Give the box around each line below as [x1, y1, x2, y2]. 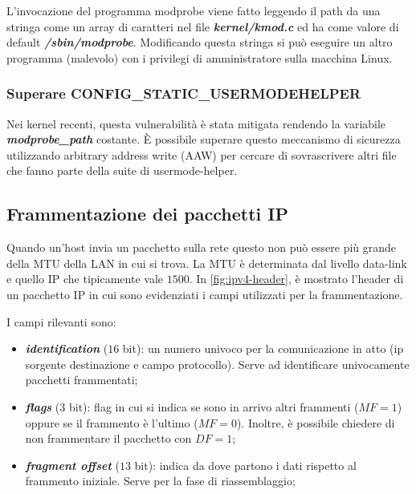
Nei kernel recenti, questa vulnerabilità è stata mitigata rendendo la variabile [6, 115, 386, 132]
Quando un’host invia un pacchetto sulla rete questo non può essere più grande [6, 239, 397, 256]
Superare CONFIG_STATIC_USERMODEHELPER [6, 83, 361, 103]
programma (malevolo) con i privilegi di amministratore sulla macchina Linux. [6, 49, 393, 66]
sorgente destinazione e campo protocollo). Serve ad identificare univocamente [25, 355, 410, 372]
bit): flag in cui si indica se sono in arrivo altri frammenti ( [68, 398, 359, 415]
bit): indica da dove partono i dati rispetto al [134, 456, 357, 473]
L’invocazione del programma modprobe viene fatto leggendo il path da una [6, 2, 381, 18]
